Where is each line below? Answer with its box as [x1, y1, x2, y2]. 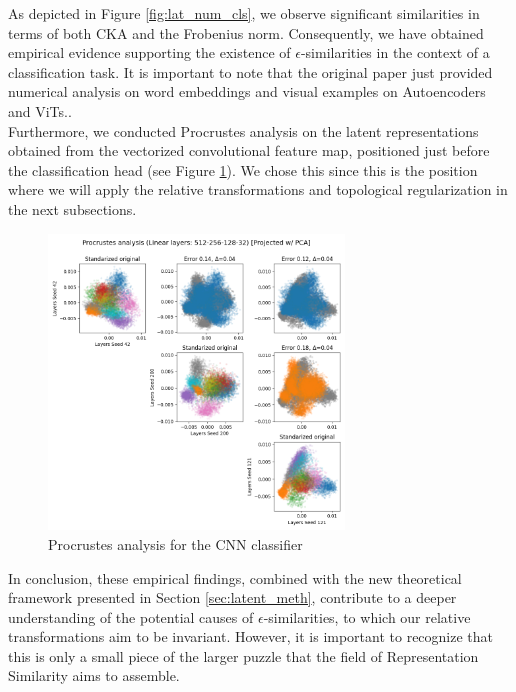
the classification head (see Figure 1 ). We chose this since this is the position [8, 159, 478, 180]
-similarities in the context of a [300, 42, 490, 63]
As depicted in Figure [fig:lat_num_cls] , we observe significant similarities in [8, 3, 480, 23]
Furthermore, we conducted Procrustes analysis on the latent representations [8, 120, 479, 141]
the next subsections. [8, 198, 137, 219]
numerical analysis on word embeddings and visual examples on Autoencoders [8, 81, 486, 102]
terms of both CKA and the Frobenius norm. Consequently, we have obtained [8, 22, 484, 43]
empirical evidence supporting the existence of [8, 42, 291, 63]
